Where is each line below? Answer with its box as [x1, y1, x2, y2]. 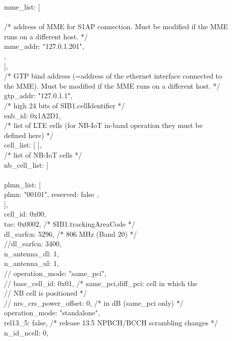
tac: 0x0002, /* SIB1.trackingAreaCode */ [4, 219, 135, 229]
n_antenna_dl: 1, [4, 248, 59, 258]
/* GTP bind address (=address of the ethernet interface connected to [4, 71, 222, 81]
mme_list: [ [4, 2, 40, 12]
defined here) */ [4, 129, 54, 140]
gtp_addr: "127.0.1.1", [4, 90, 73, 101]
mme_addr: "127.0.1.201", [4, 41, 84, 51]
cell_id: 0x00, [4, 209, 46, 219]
